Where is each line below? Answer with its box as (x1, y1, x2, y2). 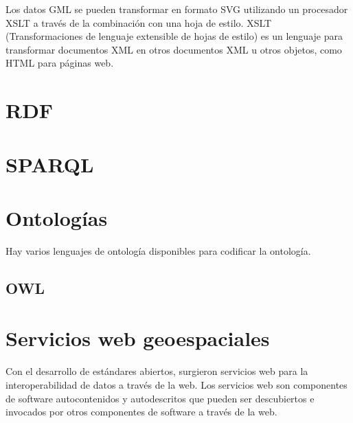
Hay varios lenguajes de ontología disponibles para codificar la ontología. (5, 243, 311, 258)
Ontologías (5, 203, 108, 231)
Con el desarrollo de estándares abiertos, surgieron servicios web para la (5, 364, 308, 378)
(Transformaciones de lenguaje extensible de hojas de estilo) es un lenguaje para (5, 29, 343, 43)
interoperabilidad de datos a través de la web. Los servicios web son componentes (5, 377, 348, 391)
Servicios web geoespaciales (5, 324, 270, 352)
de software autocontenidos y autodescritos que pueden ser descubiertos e (5, 391, 315, 405)
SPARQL (5, 150, 94, 178)
